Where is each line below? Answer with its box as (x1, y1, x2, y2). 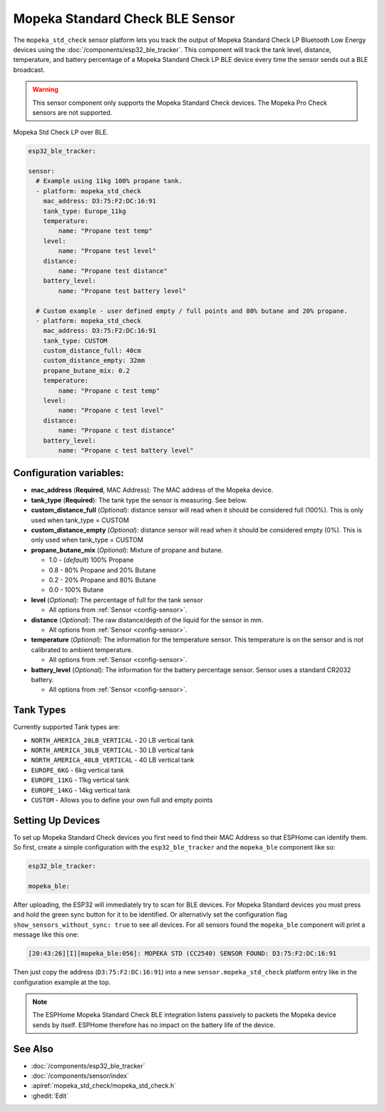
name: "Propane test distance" (58, 267, 168, 274)
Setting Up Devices (13, 814, 101, 826)
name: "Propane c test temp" (58, 386, 160, 395)
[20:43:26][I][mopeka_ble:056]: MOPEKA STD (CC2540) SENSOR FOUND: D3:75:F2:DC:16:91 (28, 949, 337, 958)
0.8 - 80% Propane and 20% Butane (48, 565, 156, 574)
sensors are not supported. (32, 108, 113, 117)
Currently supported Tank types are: (13, 723, 120, 731)
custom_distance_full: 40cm (43, 346, 142, 355)
